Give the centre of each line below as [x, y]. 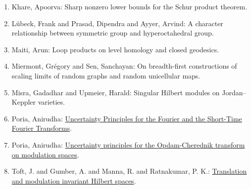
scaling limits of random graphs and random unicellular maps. [106, 75]
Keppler [24, 102]
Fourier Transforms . [42, 128]
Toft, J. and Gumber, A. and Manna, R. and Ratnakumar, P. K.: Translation [129, 171]
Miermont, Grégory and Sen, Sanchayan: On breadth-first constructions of [124, 66]
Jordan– [234, 92]
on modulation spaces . [45, 154]
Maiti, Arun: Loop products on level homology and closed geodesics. [115, 49]
